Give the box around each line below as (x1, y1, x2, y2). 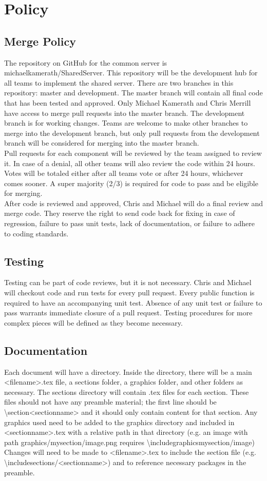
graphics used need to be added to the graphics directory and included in (4, 416, 235, 427)
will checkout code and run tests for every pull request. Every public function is (4, 287, 255, 298)
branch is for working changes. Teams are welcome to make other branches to (4, 117, 248, 128)
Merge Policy (4, 33, 76, 49)
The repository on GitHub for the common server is (4, 57, 167, 68)
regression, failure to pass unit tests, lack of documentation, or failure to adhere (4, 218, 255, 229)
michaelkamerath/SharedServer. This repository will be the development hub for (4, 67, 258, 78)
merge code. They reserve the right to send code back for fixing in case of (4, 208, 235, 218)
